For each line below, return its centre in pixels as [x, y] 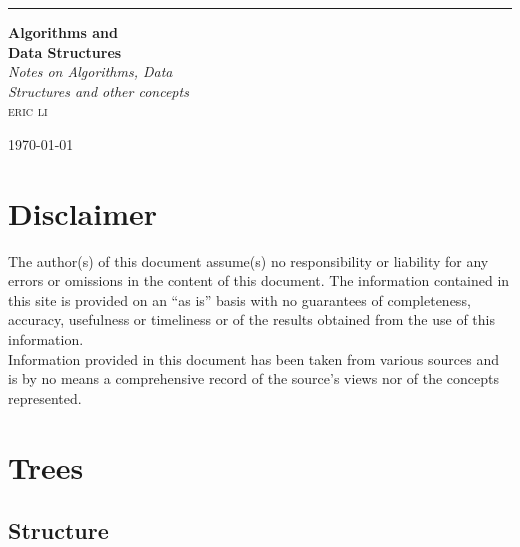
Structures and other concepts [98, 90]
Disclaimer [83, 212]
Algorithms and [63, 32]
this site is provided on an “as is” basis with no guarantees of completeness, [239, 299]
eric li [28, 110]
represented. [45, 397]
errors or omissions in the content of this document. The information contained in [259, 280]
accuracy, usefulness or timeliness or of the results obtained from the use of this [251, 319]
